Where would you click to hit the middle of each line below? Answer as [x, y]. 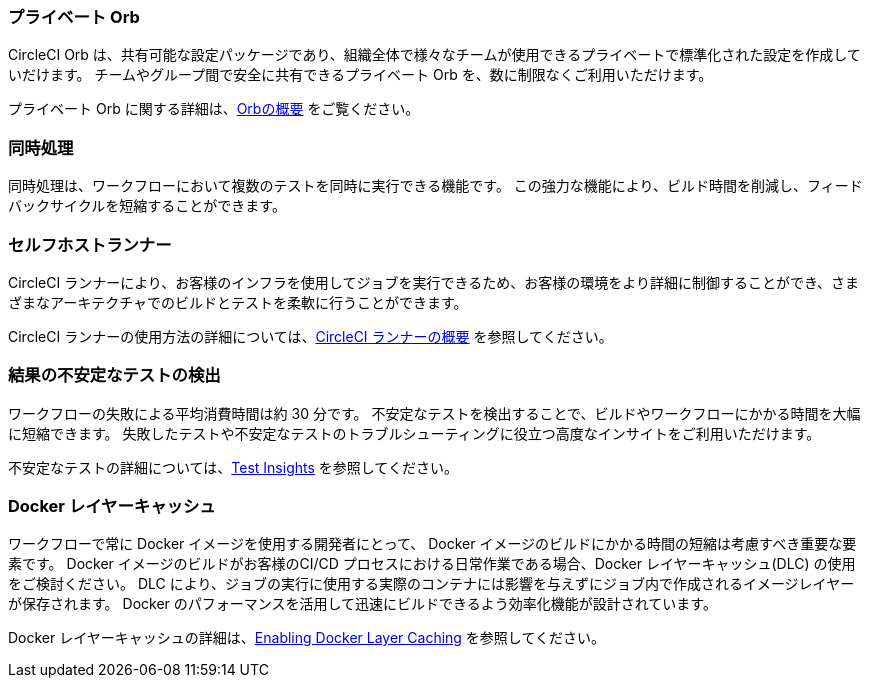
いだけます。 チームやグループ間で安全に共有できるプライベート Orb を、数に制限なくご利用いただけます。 [360, 75]
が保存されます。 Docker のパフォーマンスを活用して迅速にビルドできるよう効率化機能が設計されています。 [362, 604]
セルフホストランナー [90, 244]
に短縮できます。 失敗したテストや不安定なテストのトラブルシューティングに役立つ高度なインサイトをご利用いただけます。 [414, 433]
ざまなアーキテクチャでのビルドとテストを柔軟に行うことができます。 [238, 302]
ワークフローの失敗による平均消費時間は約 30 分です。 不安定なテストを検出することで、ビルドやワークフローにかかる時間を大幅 [434, 413]
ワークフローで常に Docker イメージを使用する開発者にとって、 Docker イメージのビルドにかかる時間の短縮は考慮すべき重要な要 [432, 544]
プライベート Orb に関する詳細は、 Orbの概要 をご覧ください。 [214, 109]
